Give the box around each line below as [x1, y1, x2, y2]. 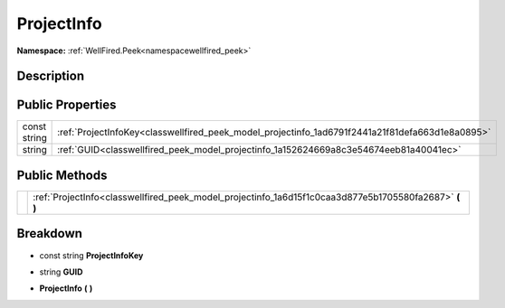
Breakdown [16, 226, 83, 241]
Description [16, 69, 85, 84]
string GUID [39, 266, 83, 277]
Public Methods [16, 167, 108, 182]
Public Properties [16, 98, 117, 113]
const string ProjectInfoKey [39, 249, 144, 261]
